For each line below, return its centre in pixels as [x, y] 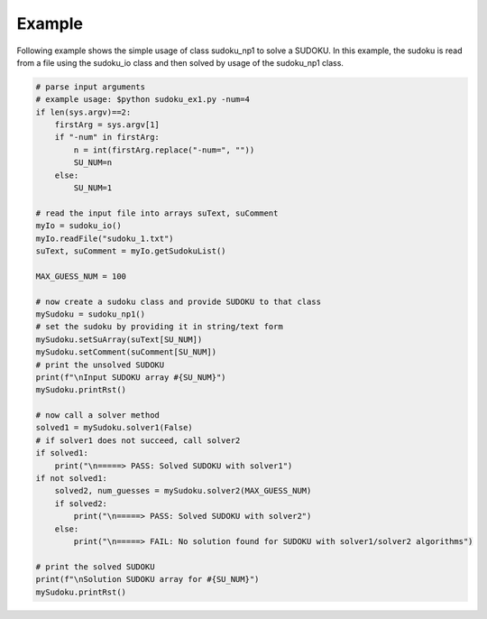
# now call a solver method [97, 416]
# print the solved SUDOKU [95, 567]
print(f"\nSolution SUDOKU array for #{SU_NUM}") [147, 579]
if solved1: [62, 453]
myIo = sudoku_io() [78, 226]
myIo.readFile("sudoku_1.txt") [105, 238]
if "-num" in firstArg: [107, 137]
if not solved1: [72, 479]
